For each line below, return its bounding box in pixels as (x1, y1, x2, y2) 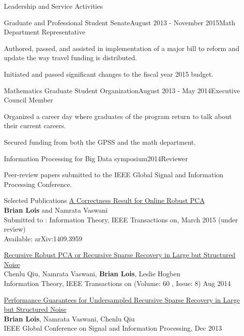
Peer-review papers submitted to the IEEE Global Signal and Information (4, 169, 224, 180)
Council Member (4, 95, 53, 105)
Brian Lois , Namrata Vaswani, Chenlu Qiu (4, 313, 135, 323)
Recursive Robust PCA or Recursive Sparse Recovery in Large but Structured (4, 250, 236, 260)
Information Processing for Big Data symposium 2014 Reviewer (4, 153, 188, 163)
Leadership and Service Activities (4, 1, 103, 11)
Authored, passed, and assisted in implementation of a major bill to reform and (4, 43, 240, 53)
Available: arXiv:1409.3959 (4, 233, 82, 243)
